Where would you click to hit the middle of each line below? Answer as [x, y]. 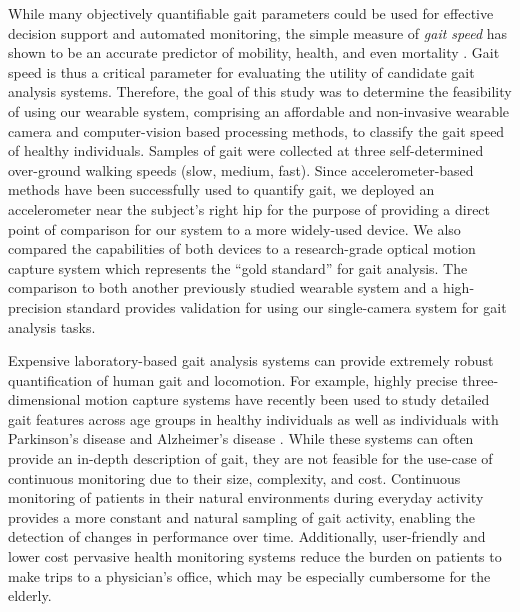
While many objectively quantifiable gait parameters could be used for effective [251, 13]
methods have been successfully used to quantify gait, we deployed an [221, 189]
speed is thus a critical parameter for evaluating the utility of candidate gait [241, 71]
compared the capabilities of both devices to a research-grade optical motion [242, 248]
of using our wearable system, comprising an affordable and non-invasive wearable [259, 110]
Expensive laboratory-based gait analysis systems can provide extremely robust [251, 360]
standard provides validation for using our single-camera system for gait [286, 306]
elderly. [30, 595]
